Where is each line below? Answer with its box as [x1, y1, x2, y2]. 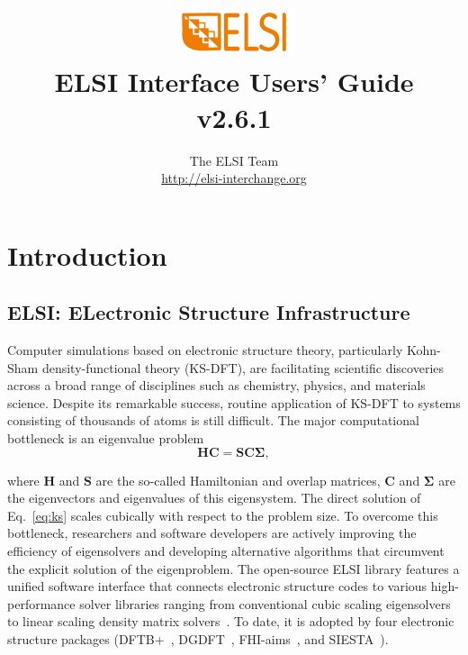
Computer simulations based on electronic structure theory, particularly [7, 341, 403, 359]
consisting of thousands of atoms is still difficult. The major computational [7, 411, 419, 430]
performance [7, 594, 76, 613]
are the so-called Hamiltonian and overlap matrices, [95, 470, 381, 489]
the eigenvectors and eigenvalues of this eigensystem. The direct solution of [7, 488, 421, 507]
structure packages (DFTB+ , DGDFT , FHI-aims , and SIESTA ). [7, 629, 389, 648]
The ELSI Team [189, 150, 279, 169]
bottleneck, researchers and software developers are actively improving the [7, 523, 417, 542]
